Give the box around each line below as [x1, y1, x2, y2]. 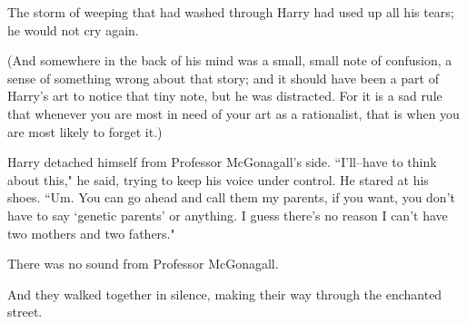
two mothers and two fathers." [7, 223, 175, 242]
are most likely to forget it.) [7, 122, 163, 141]
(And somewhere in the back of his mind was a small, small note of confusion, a [7, 51, 452, 70]
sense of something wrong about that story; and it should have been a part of [7, 68, 439, 87]
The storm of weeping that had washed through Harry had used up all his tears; [7, 3, 454, 21]
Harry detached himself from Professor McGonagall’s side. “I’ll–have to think [7, 152, 437, 172]
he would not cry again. [7, 20, 139, 39]
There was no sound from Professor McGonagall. [7, 254, 279, 273]
